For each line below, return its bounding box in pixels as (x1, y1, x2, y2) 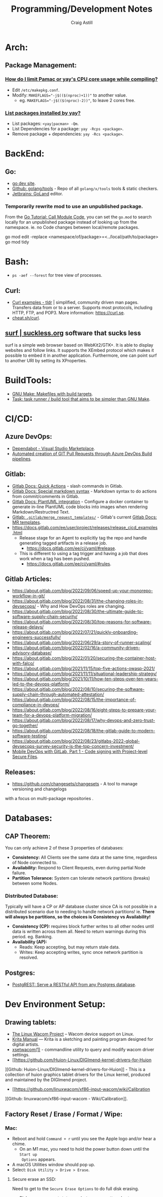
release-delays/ (12, 624, 44, 630)
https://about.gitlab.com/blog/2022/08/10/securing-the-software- (12, 686, 145, 692)
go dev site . (12, 180, 36, 186)
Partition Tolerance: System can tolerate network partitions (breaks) (12, 875, 150, 881)
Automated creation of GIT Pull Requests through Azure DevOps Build (12, 451, 152, 456)
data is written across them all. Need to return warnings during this (12, 929, 146, 934)
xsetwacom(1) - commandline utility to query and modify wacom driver (12, 1047, 155, 1053)
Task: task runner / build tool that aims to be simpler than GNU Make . (12, 396, 151, 402)
